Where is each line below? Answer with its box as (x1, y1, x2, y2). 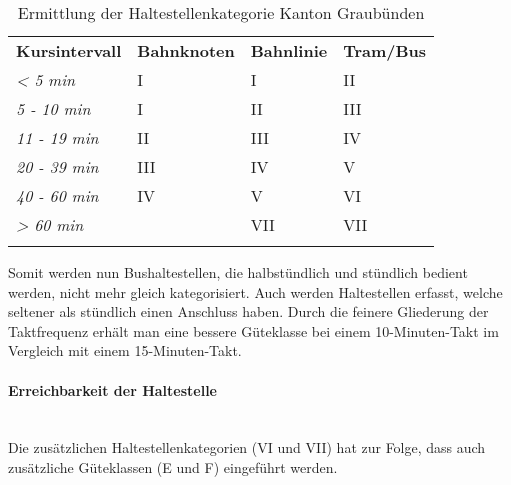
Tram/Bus (343, 39, 427, 62)
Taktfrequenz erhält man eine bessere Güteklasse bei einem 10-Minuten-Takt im (8, 320, 499, 341)
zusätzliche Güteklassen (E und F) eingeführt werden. (8, 456, 338, 477)
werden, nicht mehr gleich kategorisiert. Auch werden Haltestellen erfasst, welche (8, 281, 503, 302)
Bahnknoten (137, 39, 235, 62)
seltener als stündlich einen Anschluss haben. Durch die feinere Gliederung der (8, 301, 489, 322)
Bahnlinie (250, 39, 328, 62)
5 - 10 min (16, 97, 91, 120)
